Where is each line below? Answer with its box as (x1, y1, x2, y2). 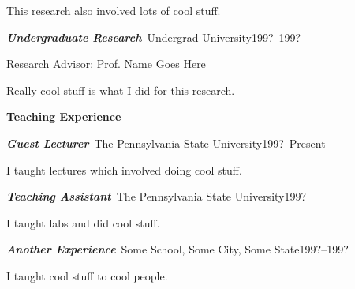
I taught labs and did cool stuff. (6, 214, 160, 231)
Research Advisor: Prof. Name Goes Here (6, 55, 206, 72)
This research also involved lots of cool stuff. (6, 2, 221, 18)
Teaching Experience (6, 108, 121, 125)
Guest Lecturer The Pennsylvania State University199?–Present (6, 134, 326, 151)
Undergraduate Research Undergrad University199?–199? (6, 28, 301, 45)
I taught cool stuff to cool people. (6, 267, 168, 283)
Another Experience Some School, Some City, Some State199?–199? (6, 241, 349, 257)
